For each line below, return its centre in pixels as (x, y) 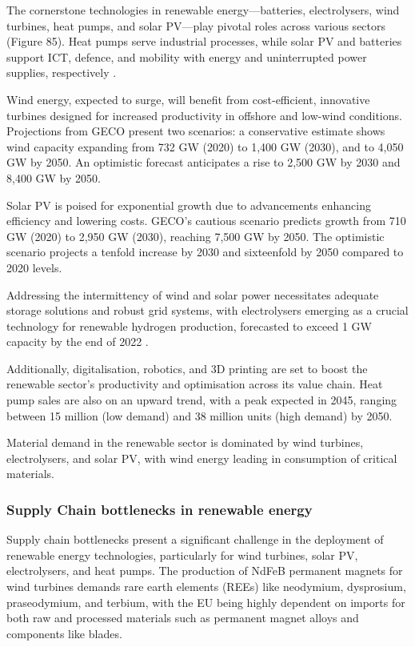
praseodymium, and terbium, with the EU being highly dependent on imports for (206, 602)
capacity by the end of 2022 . (78, 342)
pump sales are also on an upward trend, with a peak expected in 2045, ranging (202, 400)
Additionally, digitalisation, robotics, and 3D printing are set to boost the (187, 368)
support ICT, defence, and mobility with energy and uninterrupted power (187, 56)
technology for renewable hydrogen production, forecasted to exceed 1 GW (189, 326)
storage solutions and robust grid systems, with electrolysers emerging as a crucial (207, 310)
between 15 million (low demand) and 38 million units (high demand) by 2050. (200, 415)
